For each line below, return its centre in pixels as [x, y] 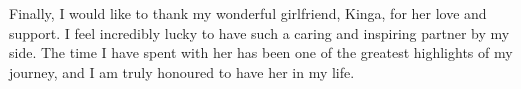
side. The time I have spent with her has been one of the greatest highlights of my [261, 52]
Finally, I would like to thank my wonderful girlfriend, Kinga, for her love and [248, 13]
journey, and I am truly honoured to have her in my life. [182, 71]
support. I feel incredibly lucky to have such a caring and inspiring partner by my [259, 32]
